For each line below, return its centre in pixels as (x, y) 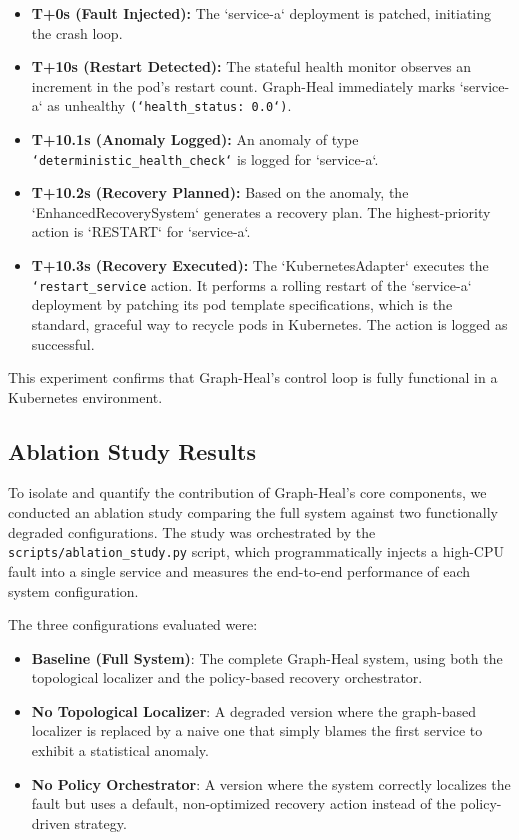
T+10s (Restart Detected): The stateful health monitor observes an (251, 66)
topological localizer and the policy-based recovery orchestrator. (227, 677)
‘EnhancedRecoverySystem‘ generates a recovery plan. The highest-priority (261, 211)
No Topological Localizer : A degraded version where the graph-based (254, 710)
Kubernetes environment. (85, 396)
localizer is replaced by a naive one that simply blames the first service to (257, 730)
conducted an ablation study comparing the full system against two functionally (253, 512)
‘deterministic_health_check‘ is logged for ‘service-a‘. (205, 158)
